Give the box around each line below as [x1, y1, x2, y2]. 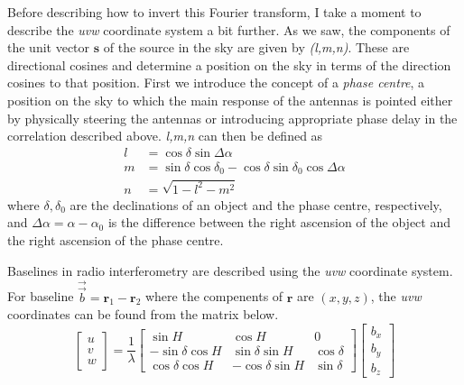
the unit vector [7, 38, 90, 57]
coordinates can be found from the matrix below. [7, 305, 279, 324]
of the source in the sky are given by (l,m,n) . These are [103, 38, 410, 57]
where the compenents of [144, 287, 283, 306]
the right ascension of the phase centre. [7, 231, 224, 250]
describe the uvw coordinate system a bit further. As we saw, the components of [7, 20, 450, 39]
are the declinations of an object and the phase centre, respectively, [70, 195, 442, 214]
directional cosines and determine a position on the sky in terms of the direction [7, 55, 451, 74]
